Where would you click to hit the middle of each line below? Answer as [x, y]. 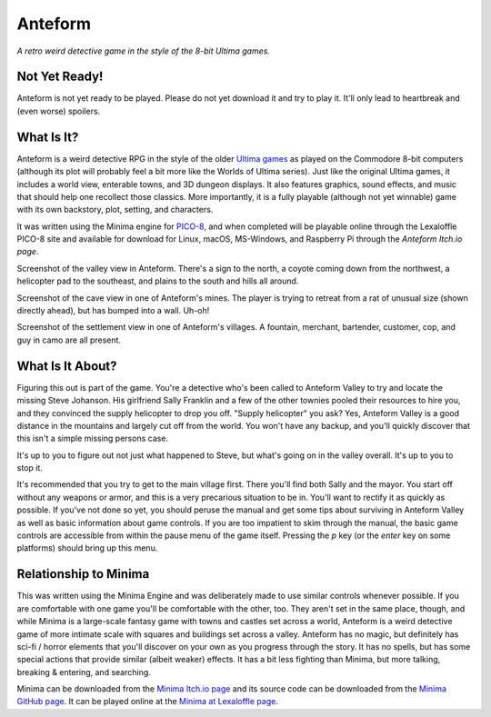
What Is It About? [67, 366]
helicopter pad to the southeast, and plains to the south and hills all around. [158, 281]
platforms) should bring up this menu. [87, 548]
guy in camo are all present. [69, 340]
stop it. [30, 468]
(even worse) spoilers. [59, 111]
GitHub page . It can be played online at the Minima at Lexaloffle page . [148, 702]
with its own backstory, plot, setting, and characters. [115, 210]
